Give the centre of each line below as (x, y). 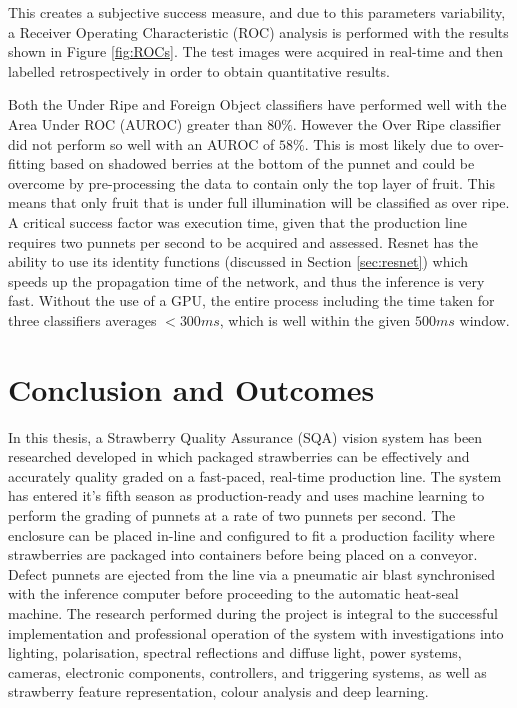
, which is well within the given (315, 319)
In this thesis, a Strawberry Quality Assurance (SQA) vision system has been (245, 436)
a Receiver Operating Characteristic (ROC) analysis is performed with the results (258, 31)
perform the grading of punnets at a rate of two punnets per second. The (232, 515)
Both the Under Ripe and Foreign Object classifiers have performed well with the (257, 104)
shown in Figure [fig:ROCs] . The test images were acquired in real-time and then (256, 51)
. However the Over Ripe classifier (396, 123)
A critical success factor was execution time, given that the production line (237, 221)
